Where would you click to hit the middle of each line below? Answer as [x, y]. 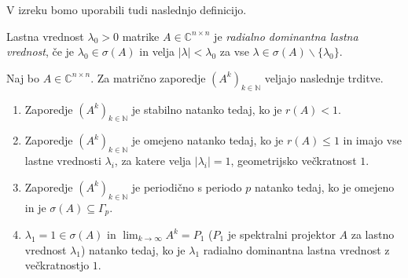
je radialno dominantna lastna [286, 36]
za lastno [373, 234]
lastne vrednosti [63, 161]
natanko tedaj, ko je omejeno [324, 187]
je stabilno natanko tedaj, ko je [207, 109]
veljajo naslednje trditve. [324, 77]
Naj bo [23, 77]
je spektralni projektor [281, 234]
